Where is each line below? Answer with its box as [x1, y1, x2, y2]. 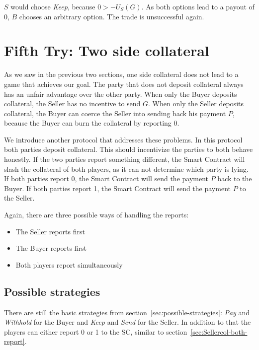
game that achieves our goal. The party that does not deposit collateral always [4, 78, 244, 89]
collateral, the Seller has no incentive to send [4, 98, 141, 109]
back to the [217, 173, 252, 184]
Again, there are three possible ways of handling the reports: [4, 210, 189, 220]
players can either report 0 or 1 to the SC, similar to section [4, 326, 187, 337]
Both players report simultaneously [15, 259, 123, 270]
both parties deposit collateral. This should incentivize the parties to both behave [4, 144, 253, 154]
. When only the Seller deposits [148, 98, 244, 109]
